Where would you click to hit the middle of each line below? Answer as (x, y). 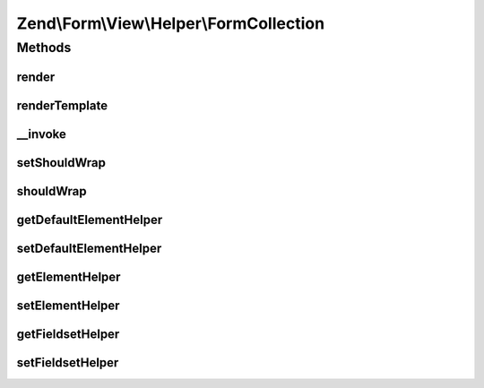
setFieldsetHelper (68, 362)
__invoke (42, 134)
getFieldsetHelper (68, 334)
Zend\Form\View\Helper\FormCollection (171, 23)
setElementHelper (68, 305)
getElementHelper (69, 276)
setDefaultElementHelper (89, 248)
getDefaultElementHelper (90, 220)
